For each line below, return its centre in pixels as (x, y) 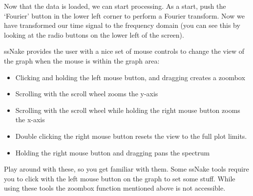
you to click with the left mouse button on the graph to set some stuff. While (120, 178)
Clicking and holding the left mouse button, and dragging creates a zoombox (130, 77)
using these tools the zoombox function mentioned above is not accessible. (115, 188)
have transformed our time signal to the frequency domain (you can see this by (122, 25)
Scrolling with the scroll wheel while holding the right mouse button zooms (128, 110)
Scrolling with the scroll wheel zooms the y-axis (87, 94)
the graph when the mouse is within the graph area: (82, 60)
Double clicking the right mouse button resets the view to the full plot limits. (131, 136)
